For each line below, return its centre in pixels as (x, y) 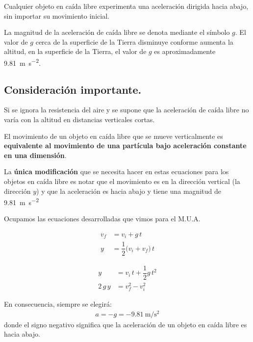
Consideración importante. (73, 89)
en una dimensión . (35, 155)
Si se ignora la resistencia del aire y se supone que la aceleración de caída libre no (126, 110)
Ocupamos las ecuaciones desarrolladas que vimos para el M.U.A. (102, 219)
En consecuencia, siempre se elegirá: (58, 303)
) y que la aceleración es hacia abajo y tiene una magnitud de (129, 191)
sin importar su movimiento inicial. (57, 15)
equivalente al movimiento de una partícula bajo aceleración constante (125, 145)
